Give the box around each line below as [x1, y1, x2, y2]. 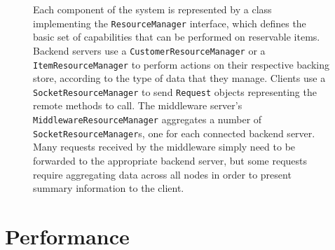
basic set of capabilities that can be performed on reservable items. [33, 29, 320, 44]
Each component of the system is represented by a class [33, 2, 272, 16]
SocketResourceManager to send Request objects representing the [33, 84, 317, 99]
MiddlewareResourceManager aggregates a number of [33, 112, 262, 126]
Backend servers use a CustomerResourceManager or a [33, 43, 266, 57]
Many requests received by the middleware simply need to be [33, 139, 296, 154]
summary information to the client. [33, 181, 184, 195]
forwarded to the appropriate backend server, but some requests [33, 153, 308, 167]
